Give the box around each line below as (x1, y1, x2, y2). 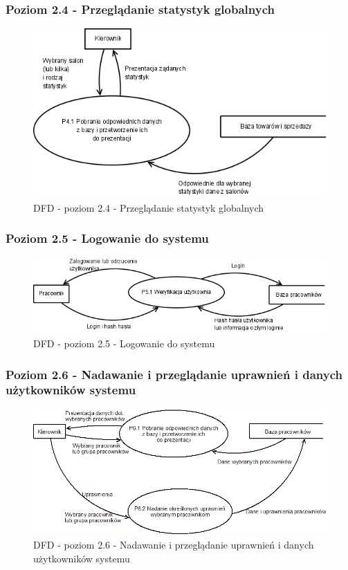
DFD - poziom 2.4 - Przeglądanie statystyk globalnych (33, 200, 264, 214)
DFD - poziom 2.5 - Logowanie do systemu (33, 336, 215, 351)
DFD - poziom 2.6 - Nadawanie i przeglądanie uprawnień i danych (33, 537, 314, 552)
